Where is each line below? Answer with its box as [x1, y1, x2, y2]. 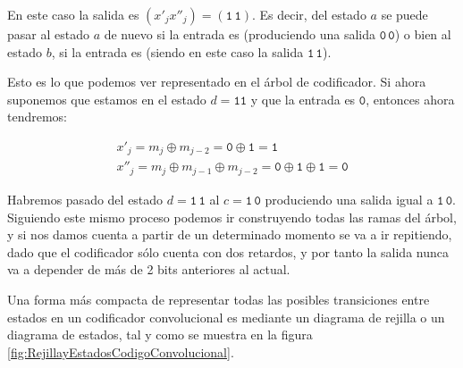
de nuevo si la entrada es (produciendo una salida [104, 25, 375, 43]
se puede [381, 5, 428, 23]
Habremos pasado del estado [7, 189, 164, 208]
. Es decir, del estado [251, 5, 366, 23]
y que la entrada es [250, 89, 356, 108]
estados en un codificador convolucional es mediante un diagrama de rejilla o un [7, 307, 445, 326]
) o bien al [394, 25, 451, 43]
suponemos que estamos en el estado [7, 89, 206, 108]
